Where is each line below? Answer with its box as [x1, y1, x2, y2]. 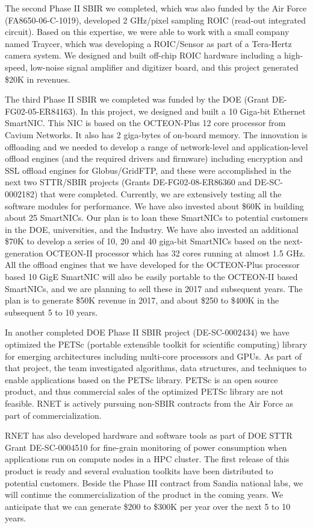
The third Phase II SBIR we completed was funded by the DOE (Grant [5, 93, 270, 106]
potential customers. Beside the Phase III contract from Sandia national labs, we [5, 476, 303, 489]
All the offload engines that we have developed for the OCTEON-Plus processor [5, 258, 300, 271]
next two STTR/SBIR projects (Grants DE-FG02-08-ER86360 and [5, 176, 252, 188]
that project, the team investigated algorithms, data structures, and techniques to [5, 361, 307, 374]
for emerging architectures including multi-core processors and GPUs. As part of [5, 349, 302, 362]
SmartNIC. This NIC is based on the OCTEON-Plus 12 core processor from [5, 116, 286, 129]
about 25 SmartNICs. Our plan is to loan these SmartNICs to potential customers [5, 211, 308, 224]
